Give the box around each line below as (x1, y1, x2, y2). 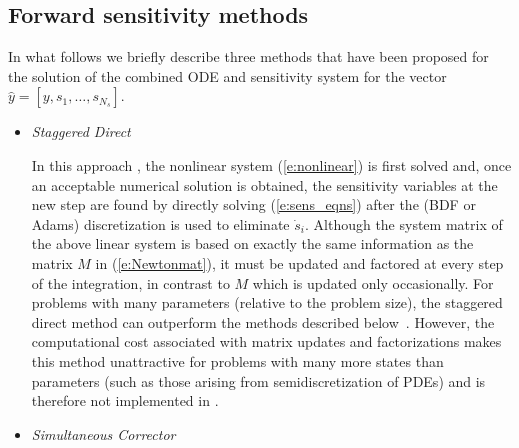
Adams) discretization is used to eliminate (31, 213, 290, 234)
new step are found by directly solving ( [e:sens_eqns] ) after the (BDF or (31, 194, 476, 215)
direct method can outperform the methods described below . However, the (31, 311, 495, 332)
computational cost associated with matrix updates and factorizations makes (31, 331, 502, 352)
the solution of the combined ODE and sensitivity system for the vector (8, 65, 447, 86)
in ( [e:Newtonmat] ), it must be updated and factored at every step (95, 252, 504, 273)
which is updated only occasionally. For (252, 272, 494, 293)
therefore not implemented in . (31, 390, 219, 411)
